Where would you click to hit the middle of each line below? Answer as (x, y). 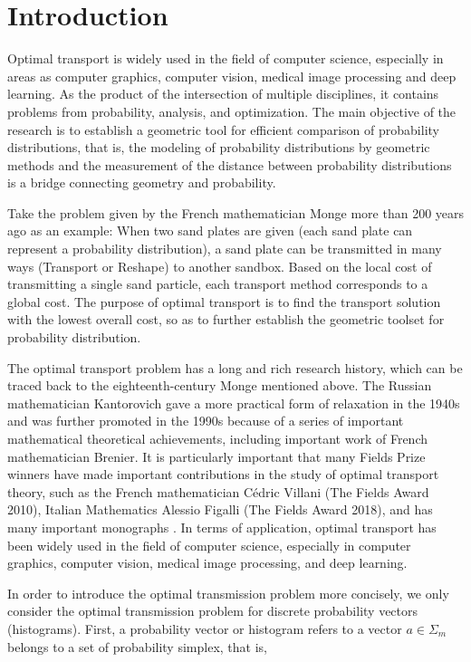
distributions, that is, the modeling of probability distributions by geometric (219, 147)
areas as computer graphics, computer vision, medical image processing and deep (232, 76)
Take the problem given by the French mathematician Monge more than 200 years (236, 212)
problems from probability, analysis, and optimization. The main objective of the (232, 111)
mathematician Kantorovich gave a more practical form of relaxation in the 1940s (234, 403)
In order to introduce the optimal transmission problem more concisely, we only (228, 593)
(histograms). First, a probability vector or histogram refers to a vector (205, 628)
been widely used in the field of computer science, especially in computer (209, 545)
